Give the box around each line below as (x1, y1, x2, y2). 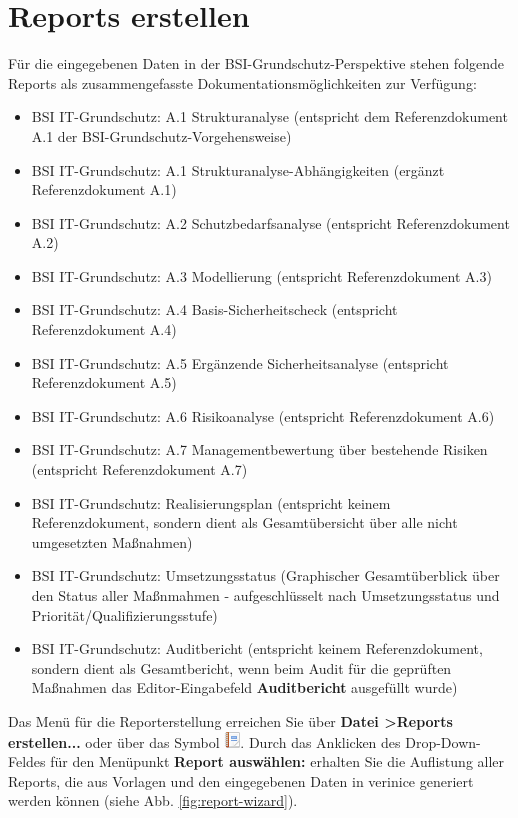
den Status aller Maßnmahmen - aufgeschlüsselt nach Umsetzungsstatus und (31, 585, 500, 605)
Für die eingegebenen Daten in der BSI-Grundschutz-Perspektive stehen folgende (8, 53, 505, 74)
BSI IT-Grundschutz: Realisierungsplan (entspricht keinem (31, 492, 391, 513)
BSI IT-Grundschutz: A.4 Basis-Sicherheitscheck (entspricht (31, 299, 398, 320)
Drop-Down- (405, 731, 481, 752)
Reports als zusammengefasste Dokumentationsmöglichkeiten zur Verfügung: (8, 72, 477, 93)
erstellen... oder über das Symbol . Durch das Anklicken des (8, 731, 401, 752)
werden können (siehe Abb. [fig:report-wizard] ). (8, 790, 298, 811)
